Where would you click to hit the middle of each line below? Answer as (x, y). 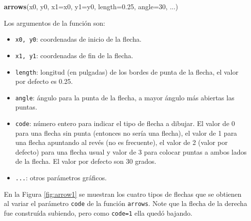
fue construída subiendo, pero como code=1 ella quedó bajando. (98, 213)
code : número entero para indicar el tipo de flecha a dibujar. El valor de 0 (125, 123)
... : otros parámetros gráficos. (61, 178)
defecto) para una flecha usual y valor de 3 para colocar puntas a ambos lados (131, 151)
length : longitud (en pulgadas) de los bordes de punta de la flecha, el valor (127, 71)
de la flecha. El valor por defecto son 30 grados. (86, 161)
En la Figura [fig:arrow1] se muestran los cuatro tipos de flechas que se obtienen (123, 194)
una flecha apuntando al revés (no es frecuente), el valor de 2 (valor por (121, 142)
